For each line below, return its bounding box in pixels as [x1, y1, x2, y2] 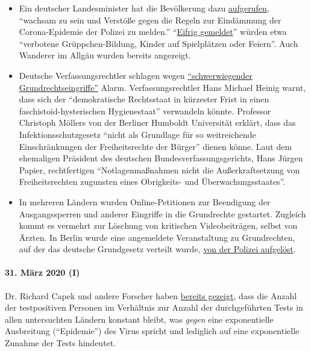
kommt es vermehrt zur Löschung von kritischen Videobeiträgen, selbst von [19, 219, 298, 232]
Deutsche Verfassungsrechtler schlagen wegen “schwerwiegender [19, 69, 253, 81]
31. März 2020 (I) [5, 266, 80, 279]
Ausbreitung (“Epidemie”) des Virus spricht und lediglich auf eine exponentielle [5, 325, 300, 337]
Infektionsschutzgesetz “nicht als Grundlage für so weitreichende [19, 128, 256, 140]
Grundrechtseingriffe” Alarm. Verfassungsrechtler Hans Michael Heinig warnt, [19, 81, 306, 93]
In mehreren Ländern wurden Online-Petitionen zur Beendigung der [19, 195, 271, 208]
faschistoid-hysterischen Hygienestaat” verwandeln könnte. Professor [19, 104, 271, 117]
